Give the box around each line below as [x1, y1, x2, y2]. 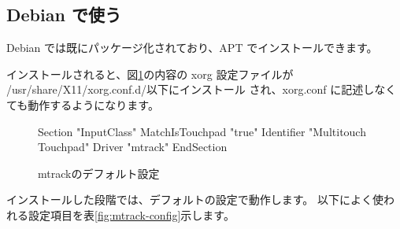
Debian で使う [6, 2, 121, 27]
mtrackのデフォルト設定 [38, 164, 160, 181]
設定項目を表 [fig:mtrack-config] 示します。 [28, 206, 235, 223]
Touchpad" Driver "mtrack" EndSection [38, 139, 228, 155]
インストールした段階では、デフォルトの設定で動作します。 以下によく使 [6, 191, 383, 208]
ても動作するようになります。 [6, 96, 159, 113]
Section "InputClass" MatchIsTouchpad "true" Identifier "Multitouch [38, 123, 366, 139]
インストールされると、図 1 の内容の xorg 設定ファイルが [6, 65, 294, 82]
